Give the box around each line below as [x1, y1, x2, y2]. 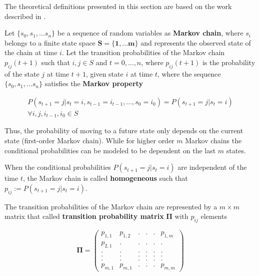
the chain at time [4, 47, 57, 58]
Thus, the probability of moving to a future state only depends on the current [4, 125, 243, 136]
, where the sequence [157, 68, 221, 79]
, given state [85, 68, 123, 79]
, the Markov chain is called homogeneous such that [22, 173, 188, 183]
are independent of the [177, 162, 247, 172]
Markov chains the [185, 135, 242, 146]
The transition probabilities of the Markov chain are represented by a [4, 201, 217, 211]
